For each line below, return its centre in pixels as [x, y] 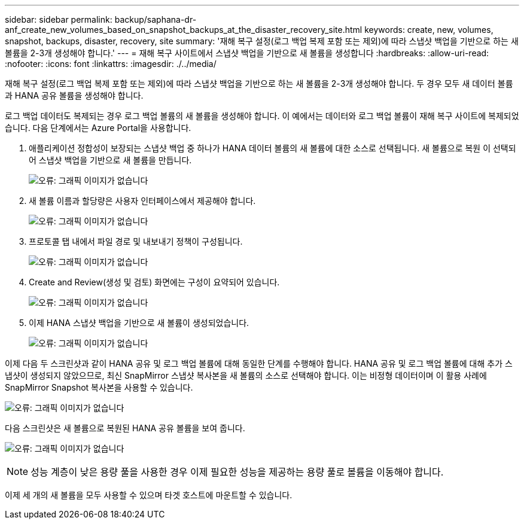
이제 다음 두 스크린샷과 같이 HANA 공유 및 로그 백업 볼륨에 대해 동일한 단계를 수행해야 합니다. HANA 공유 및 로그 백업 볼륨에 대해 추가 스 [259, 363]
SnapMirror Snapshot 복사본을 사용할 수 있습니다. [99, 387]
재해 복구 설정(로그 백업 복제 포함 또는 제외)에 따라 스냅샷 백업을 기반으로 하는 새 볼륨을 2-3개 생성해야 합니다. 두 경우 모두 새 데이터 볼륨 [259, 83]
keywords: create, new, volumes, [429, 30]
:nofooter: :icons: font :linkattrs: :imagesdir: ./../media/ [111, 64]
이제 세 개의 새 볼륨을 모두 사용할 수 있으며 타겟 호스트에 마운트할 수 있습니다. [149, 495]
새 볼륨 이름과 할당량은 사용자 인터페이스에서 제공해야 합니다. [142, 201]
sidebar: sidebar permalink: [59, 19]
